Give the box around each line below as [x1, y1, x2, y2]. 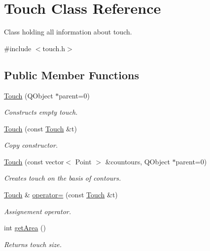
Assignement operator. [4, 206, 71, 216]
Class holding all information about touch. [4, 27, 132, 37]
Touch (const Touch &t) [4, 123, 77, 133]
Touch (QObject [4, 90, 53, 100]
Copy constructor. [4, 140, 58, 150]
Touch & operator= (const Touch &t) [4, 189, 118, 200]
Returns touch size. [4, 239, 62, 249]
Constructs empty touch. [4, 107, 78, 117]
